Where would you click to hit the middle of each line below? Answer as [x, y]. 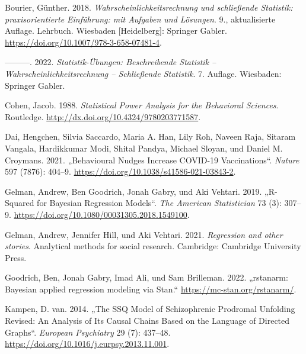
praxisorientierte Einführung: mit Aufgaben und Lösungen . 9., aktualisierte [140, 19]
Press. [16, 257]
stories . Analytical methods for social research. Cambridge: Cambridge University [153, 246]
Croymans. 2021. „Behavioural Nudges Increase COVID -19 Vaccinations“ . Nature [152, 160]
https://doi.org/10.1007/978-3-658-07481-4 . [83, 42]
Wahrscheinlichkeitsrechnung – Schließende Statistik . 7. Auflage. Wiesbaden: [143, 73]
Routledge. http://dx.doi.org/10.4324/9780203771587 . [103, 116]
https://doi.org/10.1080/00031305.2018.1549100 [101, 214]
